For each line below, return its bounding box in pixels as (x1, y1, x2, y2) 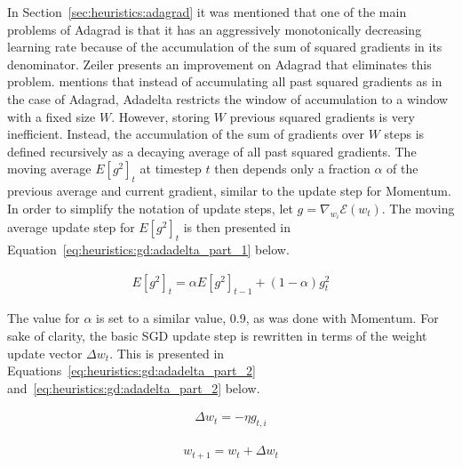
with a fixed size (7, 107, 96, 125)
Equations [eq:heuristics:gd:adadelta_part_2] (7, 361, 256, 380)
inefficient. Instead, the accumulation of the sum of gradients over (7, 125, 365, 143)
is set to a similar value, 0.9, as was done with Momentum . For (96, 309, 439, 327)
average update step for (7, 218, 135, 237)
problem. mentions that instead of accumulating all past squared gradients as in (7, 72, 442, 91)
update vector (7, 343, 83, 362)
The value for (7, 309, 80, 327)
